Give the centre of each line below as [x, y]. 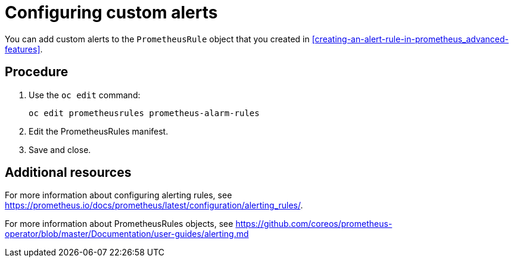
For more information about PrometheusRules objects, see [119, 224]
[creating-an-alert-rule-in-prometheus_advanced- [410, 39]
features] [23, 49]
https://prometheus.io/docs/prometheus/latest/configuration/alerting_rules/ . [154, 205]
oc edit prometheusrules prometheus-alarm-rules [144, 113]
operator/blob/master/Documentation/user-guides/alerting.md [127, 234]
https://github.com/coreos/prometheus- [314, 224]
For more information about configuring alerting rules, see [119, 195]
